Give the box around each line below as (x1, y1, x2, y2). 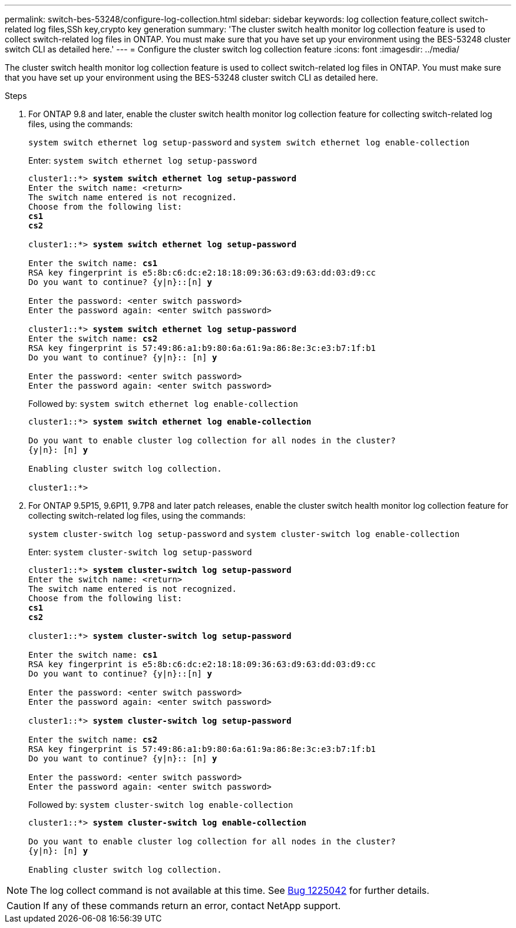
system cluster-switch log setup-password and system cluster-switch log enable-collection (28, 529, 460, 539)
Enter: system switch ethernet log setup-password (28, 155, 257, 165)
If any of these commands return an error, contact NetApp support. (43, 900, 341, 912)
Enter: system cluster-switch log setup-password (28, 547, 252, 557)
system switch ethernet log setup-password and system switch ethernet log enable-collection (28, 137, 470, 147)
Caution (6, 900, 41, 912)
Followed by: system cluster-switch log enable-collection (28, 800, 293, 810)
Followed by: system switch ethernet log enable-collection (28, 399, 298, 409)
